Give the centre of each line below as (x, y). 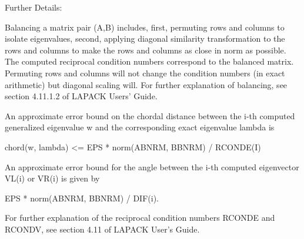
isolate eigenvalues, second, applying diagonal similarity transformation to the (145, 38)
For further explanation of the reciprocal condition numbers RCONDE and (140, 218)
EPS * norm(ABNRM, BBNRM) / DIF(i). (82, 198)
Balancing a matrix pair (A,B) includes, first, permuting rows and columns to (145, 27)
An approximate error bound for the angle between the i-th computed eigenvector (152, 166)
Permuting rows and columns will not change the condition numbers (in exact (145, 73)
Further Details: (34, 7)
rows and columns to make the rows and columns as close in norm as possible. (146, 50)
